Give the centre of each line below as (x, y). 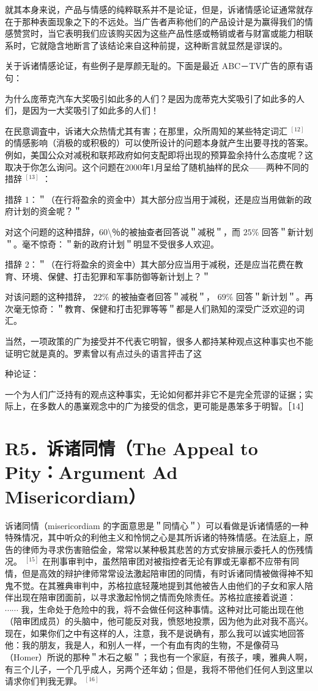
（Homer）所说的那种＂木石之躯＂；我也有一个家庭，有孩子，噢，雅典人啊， (159, 657)
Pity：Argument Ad (91, 472)
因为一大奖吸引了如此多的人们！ (94, 110)
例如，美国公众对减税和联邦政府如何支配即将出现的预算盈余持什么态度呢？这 (159, 154)
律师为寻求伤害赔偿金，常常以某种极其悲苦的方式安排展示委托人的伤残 (163, 549)
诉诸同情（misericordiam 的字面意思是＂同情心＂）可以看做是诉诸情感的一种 (157, 525)
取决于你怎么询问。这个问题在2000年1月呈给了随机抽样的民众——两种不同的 (157, 166)
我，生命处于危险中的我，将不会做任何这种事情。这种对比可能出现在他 (162, 609)
